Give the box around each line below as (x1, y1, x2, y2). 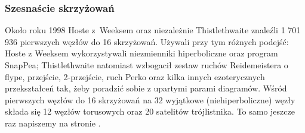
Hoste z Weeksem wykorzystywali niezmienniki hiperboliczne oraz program (5, 47, 278, 59)
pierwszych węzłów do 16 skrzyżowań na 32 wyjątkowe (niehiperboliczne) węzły (5, 93, 295, 106)
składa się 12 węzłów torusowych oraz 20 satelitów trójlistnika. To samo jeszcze (5, 105, 295, 118)
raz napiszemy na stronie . (5, 116, 101, 129)
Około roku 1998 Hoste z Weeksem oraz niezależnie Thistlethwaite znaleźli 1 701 (5, 24, 301, 36)
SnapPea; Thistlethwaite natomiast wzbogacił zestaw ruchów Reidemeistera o (5, 59, 288, 71)
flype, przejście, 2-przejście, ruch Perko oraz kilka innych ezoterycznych (5, 70, 265, 83)
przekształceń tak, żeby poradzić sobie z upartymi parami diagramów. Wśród (5, 82, 287, 94)
